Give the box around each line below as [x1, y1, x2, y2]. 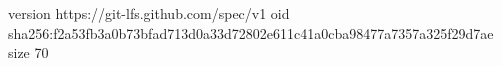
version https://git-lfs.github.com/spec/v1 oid [8, 3, 290, 23]
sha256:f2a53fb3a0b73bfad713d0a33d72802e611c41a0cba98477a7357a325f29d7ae [8, 22, 494, 43]
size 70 [8, 42, 49, 63]
